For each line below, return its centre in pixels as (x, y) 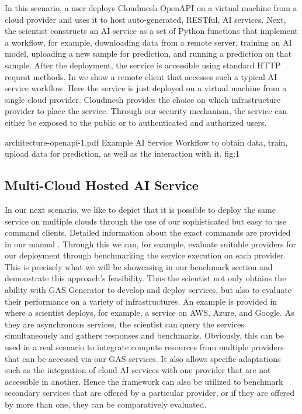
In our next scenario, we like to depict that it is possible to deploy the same (140, 209)
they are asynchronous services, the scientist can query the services (124, 324)
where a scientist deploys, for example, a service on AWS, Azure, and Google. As (150, 313)
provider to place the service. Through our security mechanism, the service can (146, 111)
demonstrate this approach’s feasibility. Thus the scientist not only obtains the (145, 278)
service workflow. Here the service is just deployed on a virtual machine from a (146, 88)
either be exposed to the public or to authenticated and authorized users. (136, 122)
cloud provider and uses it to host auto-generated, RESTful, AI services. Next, (145, 19)
